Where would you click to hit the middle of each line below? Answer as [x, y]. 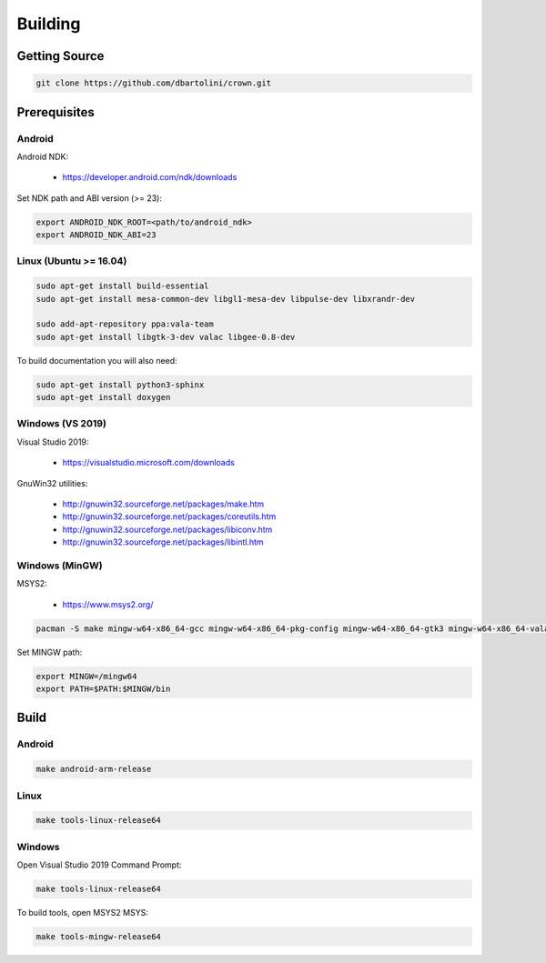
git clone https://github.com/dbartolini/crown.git [154, 83]
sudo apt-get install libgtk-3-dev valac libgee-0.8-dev [166, 337]
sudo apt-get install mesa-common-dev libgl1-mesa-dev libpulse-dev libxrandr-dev [226, 299]
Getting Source [61, 56]
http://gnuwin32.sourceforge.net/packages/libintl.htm [163, 542]
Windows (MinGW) [60, 566]
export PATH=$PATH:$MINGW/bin [103, 689]
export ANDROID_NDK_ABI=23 [96, 235]
